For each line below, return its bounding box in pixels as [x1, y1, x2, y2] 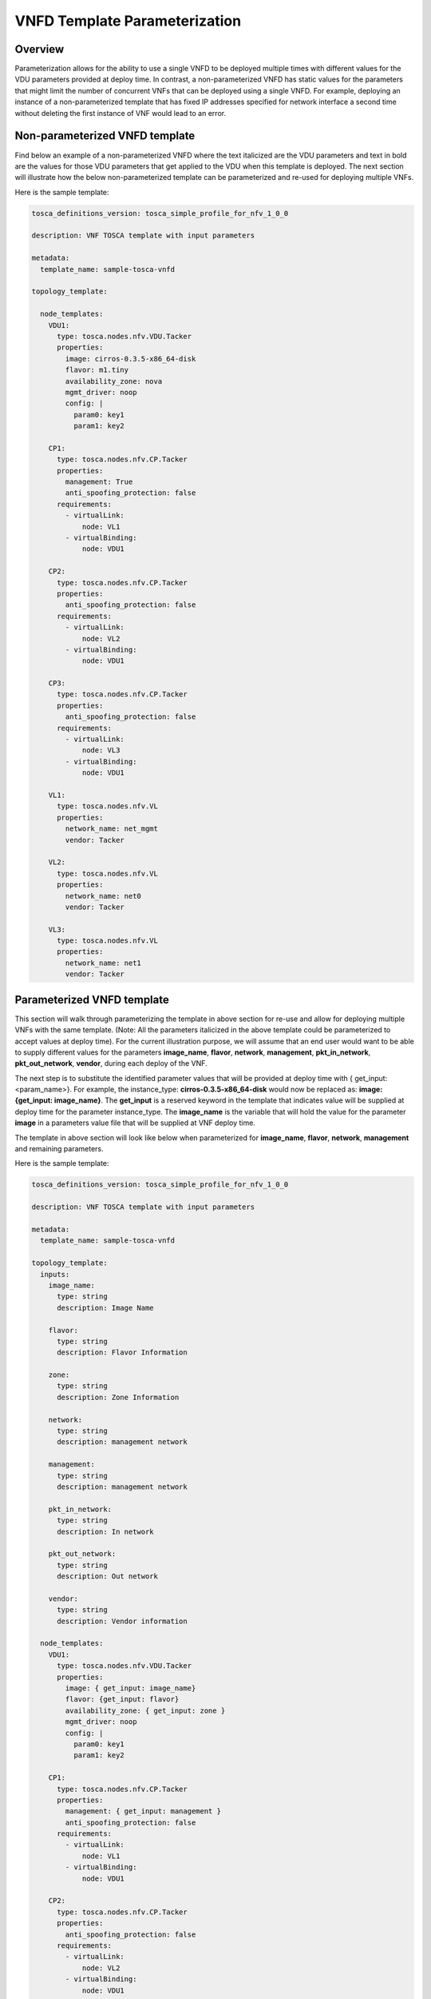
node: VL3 [81, 746, 121, 755]
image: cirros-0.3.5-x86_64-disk [65, 354, 196, 363]
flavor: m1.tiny [65, 365, 129, 375]
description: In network [57, 1527, 155, 1536]
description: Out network [57, 1572, 159, 1581]
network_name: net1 [65, 958, 141, 968]
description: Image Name [57, 1303, 155, 1312]
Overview [14, 42, 65, 56]
